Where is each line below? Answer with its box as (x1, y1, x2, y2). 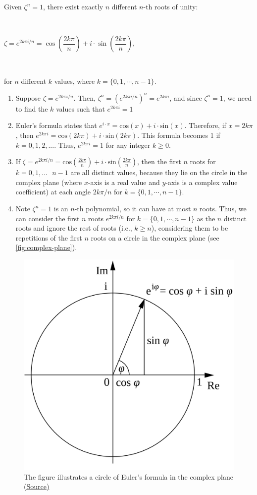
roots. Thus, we (200, 203, 247, 214)
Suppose (15, 92, 41, 103)
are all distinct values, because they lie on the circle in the (70, 167, 248, 178)
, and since (169, 92, 202, 103)
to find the (15, 103, 48, 114)
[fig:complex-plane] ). (15, 242, 77, 252)
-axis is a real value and (88, 177, 160, 187)
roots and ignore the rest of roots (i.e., (15, 223, 132, 233)
